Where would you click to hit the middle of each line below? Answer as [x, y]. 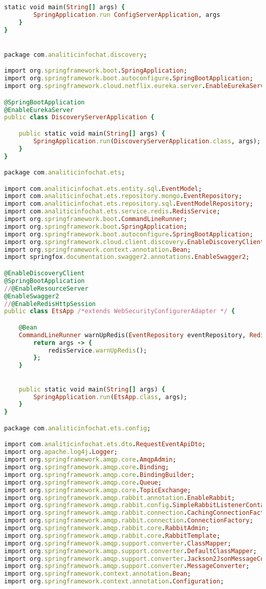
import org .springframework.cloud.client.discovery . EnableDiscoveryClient [134, 242]
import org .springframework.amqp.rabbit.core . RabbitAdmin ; [107, 528]
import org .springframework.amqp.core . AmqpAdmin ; [90, 460]
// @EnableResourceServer [46, 288]
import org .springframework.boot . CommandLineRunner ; [96, 219]
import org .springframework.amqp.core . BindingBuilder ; [99, 475]
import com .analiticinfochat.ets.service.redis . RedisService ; [112, 212]
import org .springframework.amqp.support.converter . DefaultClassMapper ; [130, 551]
